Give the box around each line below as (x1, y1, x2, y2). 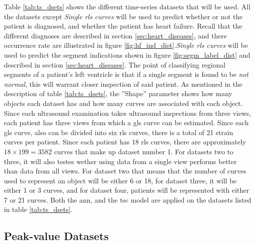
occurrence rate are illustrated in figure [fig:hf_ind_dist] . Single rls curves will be (4, 40, 248, 50)
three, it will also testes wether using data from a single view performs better (4, 156, 237, 166)
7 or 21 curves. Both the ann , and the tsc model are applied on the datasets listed (4, 194, 252, 205)
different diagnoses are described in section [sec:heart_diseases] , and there (4, 30, 227, 40)
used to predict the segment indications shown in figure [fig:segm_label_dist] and (4, 49, 251, 60)
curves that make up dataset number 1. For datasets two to (54, 146, 234, 156)
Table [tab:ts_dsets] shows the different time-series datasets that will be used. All (4, 1, 251, 11)
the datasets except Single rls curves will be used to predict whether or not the (4, 11, 243, 21)
